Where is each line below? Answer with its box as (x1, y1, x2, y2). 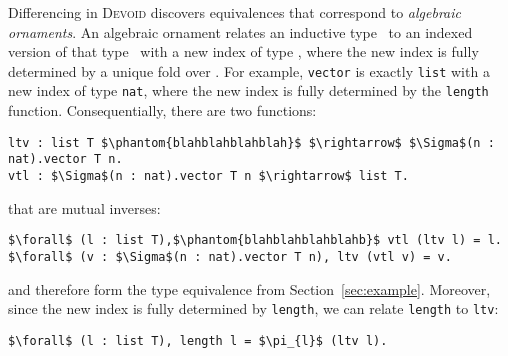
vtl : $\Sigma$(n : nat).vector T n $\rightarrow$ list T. (8, 169, 409, 183)
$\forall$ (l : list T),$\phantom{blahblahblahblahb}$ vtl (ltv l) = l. (8, 233, 502, 248)
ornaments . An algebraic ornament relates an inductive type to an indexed (8, 21, 473, 42)
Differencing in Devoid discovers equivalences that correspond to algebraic (8, 2, 462, 22)
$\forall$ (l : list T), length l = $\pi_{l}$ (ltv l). (8, 333, 388, 348)
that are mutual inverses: (8, 197, 161, 218)
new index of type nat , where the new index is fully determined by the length (8, 80, 489, 101)
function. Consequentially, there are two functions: (8, 100, 317, 121)
